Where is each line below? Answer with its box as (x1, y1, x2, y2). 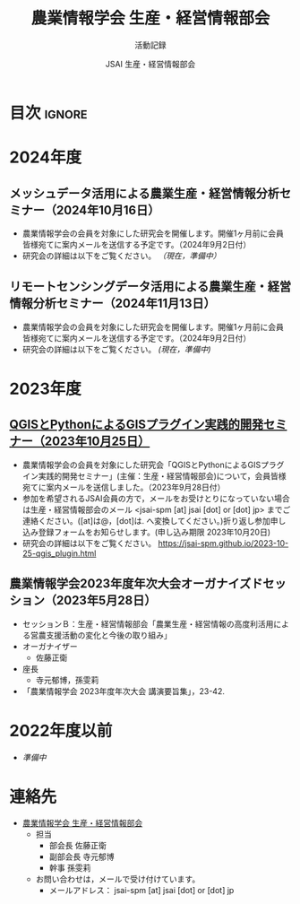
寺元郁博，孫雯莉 (35, 674, 99, 685)
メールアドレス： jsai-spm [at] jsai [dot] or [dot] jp (48, 885, 235, 896)
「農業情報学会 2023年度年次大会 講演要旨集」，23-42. (21, 685, 226, 696)
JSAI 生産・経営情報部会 (105, 58, 196, 69)
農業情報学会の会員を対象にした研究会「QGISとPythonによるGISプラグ (21, 459, 285, 470)
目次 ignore (9, 102, 88, 123)
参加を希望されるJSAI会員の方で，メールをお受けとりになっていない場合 (21, 492, 290, 503)
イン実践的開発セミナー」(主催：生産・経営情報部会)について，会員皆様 (21, 470, 287, 481)
